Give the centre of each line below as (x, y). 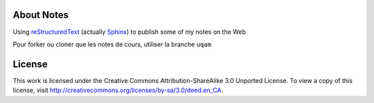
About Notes (41, 15)
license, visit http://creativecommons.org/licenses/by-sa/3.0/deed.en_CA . (118, 91)
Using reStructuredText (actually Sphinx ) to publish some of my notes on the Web (129, 32)
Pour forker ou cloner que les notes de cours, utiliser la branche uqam (112, 44)
